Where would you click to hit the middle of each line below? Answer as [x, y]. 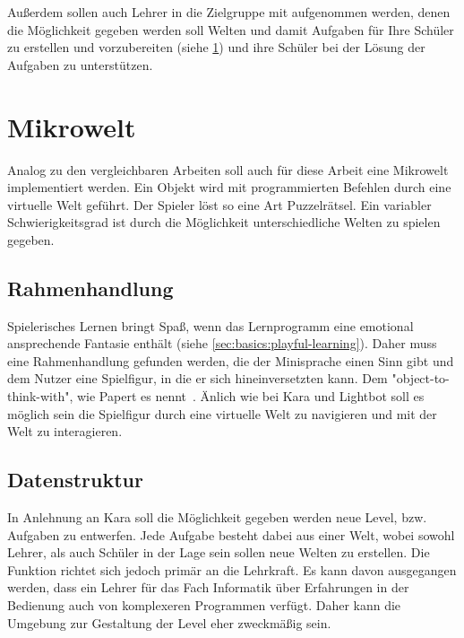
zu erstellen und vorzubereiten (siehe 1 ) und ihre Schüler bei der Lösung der [216, 47]
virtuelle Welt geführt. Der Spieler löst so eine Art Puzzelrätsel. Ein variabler [219, 204]
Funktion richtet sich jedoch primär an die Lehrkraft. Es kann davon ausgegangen [232, 569]
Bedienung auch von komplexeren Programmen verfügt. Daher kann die [204, 605]
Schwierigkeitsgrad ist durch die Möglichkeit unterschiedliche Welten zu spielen [224, 222]
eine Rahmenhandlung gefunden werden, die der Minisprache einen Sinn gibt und [231, 360]
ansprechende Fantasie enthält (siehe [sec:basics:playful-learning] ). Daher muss [222, 343]
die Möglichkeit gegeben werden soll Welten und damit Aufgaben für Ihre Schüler [231, 29]
